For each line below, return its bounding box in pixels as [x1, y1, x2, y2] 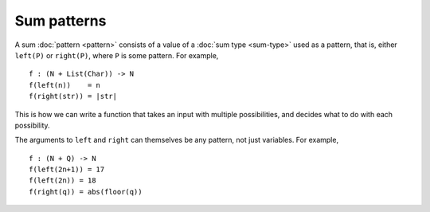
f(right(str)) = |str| [29, 92, 118, 101]
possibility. [14, 120, 51, 130]
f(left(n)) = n [29, 80, 101, 89]
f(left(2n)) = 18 [29, 176, 96, 185]
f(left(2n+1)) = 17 [29, 165, 105, 175]
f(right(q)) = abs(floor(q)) [29, 187, 143, 196]
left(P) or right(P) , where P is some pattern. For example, [14, 50, 219, 60]
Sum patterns [14, 12, 107, 29]
